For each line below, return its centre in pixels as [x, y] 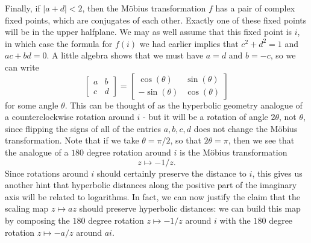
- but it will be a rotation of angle [206, 117]
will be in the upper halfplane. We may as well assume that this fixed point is [149, 32]
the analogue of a [37, 152]
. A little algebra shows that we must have [125, 55]
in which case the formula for [59, 43]
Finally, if [23, 8]
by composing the [37, 220]
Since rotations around [47, 173]
